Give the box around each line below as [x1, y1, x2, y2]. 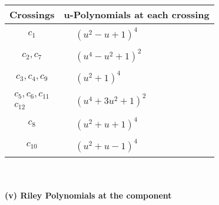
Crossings [9, 8, 55, 21]
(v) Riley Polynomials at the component [5, 189, 172, 201]
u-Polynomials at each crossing [64, 8, 210, 21]
